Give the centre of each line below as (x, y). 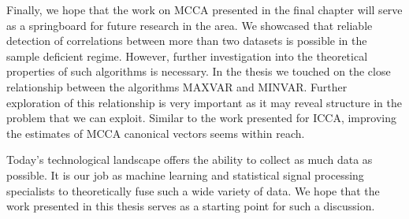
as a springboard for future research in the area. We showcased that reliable (190, 25)
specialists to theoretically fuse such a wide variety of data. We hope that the (193, 190)
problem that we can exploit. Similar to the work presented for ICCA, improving (201, 118)
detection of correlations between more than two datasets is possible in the (187, 41)
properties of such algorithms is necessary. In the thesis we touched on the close (199, 71)
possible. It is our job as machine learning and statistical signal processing (185, 174)
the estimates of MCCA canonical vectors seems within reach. (156, 133)
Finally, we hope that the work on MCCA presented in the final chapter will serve (204, 9)
